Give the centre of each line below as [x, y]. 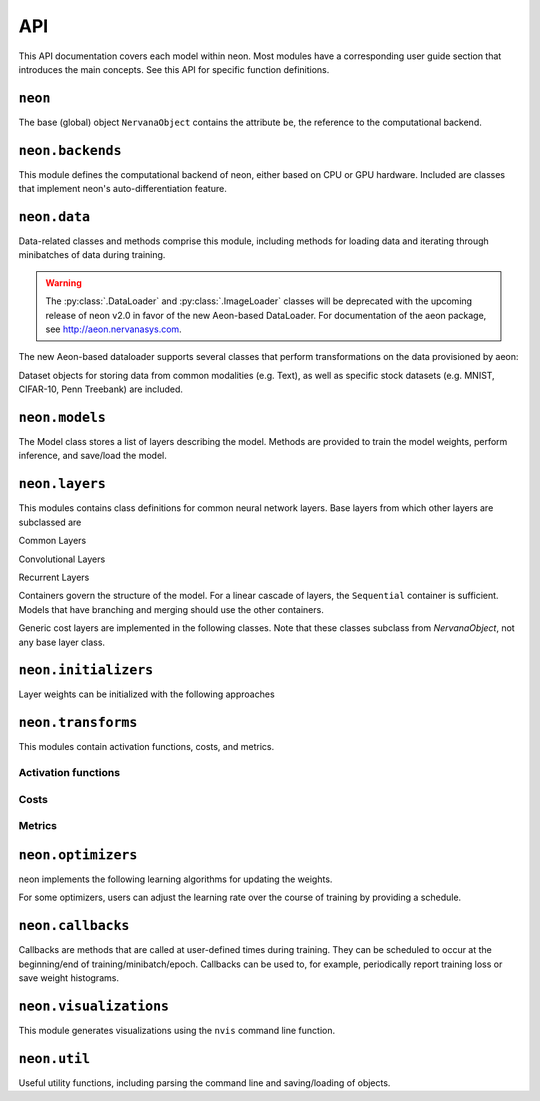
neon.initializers [86, 670]
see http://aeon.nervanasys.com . [113, 329]
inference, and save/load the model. [92, 456]
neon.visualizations [94, 1006]
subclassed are [50, 522]
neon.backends [70, 150]
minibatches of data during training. [92, 255]
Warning [63, 282]
